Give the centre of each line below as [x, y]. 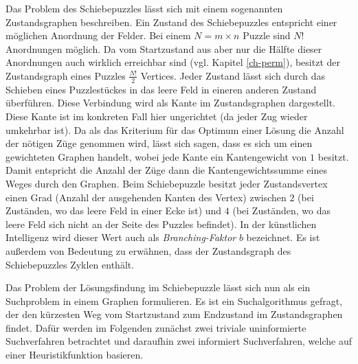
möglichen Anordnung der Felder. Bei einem [98, 35]
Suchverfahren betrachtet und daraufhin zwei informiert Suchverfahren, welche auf [179, 341]
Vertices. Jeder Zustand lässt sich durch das [233, 75]
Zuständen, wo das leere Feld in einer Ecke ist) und [114, 211]
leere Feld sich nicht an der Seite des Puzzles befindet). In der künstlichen [161, 224]
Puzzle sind [267, 35]
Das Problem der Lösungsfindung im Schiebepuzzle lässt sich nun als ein [158, 287]
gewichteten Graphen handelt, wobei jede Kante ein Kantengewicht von [156, 156]
